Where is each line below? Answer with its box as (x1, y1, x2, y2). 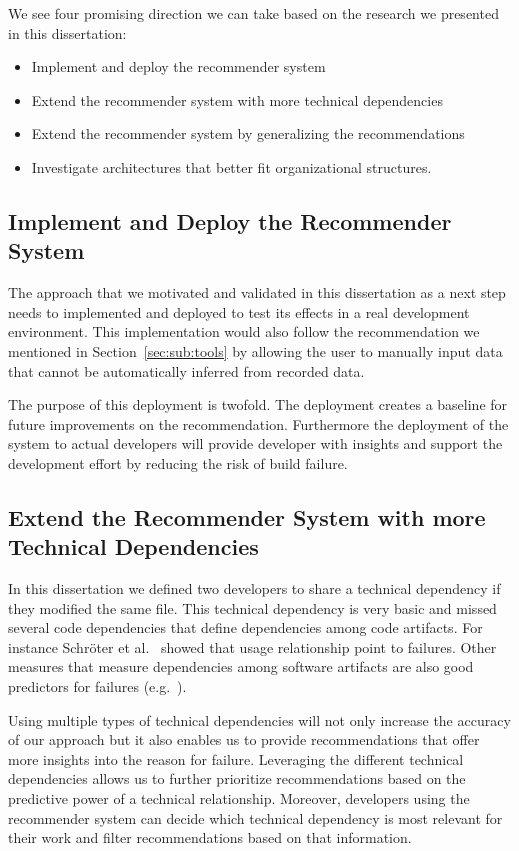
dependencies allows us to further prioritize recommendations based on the (8, 768, 466, 789)
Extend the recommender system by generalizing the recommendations (31, 123, 465, 144)
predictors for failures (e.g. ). (8, 676, 187, 697)
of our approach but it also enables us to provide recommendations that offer (8, 729, 480, 750)
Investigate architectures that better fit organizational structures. (31, 156, 432, 177)
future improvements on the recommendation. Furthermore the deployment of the (8, 413, 509, 434)
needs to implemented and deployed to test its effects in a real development (8, 301, 470, 322)
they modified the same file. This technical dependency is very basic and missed (8, 597, 497, 618)
